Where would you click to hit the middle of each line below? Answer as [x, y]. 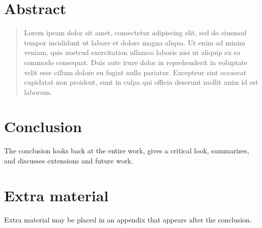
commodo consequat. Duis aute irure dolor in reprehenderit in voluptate [136, 62]
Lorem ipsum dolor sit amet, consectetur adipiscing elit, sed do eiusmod [135, 33]
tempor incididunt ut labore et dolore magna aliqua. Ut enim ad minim [135, 42]
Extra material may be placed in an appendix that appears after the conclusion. [128, 219]
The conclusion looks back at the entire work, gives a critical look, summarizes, [127, 151]
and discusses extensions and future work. [69, 160]
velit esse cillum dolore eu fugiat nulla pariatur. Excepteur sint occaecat [135, 72]
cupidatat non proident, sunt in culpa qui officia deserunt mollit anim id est [141, 82]
